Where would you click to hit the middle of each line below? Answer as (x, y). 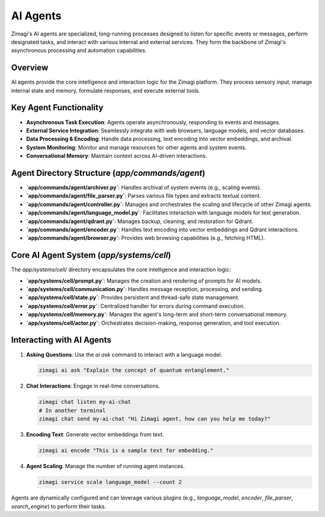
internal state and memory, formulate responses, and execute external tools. (106, 90)
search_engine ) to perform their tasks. (59, 506)
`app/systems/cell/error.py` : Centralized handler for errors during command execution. (135, 306)
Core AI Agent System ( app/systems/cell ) (91, 255)
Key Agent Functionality (57, 108)
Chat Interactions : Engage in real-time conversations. (93, 386)
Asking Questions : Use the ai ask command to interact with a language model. (124, 354)
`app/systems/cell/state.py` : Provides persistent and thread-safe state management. (133, 298)
